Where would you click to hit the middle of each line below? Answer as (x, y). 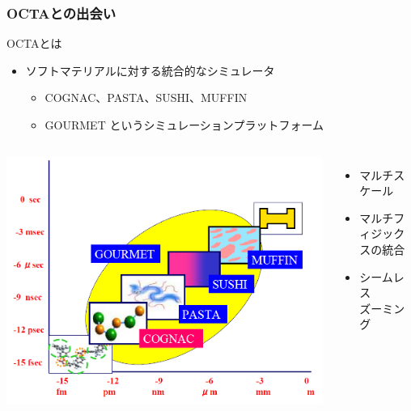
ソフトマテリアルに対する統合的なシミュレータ (150, 70)
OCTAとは (34, 43)
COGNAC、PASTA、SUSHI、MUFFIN (146, 97)
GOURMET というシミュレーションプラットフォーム (184, 125)
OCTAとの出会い (61, 13)
